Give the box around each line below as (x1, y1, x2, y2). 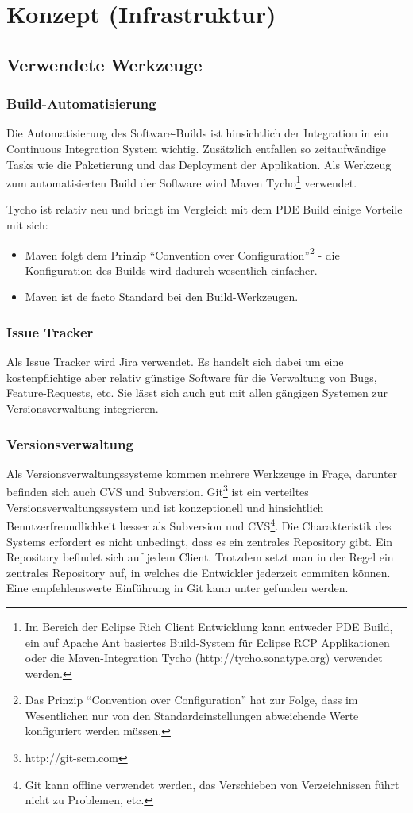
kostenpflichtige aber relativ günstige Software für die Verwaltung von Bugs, (6, 368, 377, 385)
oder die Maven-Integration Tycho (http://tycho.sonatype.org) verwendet (25, 649, 383, 666)
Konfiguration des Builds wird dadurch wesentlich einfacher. (25, 261, 318, 278)
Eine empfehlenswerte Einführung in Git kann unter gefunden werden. (6, 580, 349, 596)
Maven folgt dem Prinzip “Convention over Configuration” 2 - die (25, 244, 340, 263)
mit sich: (6, 217, 48, 233)
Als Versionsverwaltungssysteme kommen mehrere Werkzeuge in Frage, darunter (6, 464, 398, 481)
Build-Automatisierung (6, 94, 156, 114)
